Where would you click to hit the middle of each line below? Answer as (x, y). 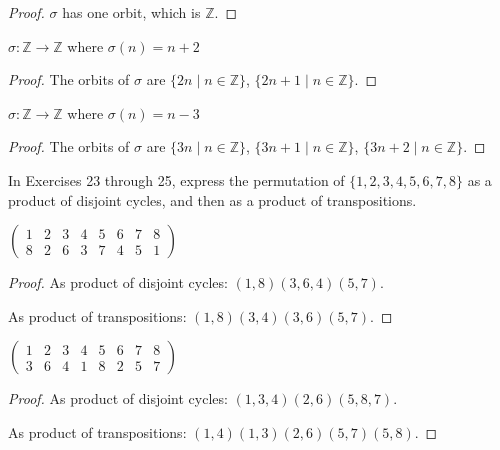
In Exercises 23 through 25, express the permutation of (176, 179)
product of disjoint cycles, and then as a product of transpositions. (212, 199)
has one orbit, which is (131, 12)
